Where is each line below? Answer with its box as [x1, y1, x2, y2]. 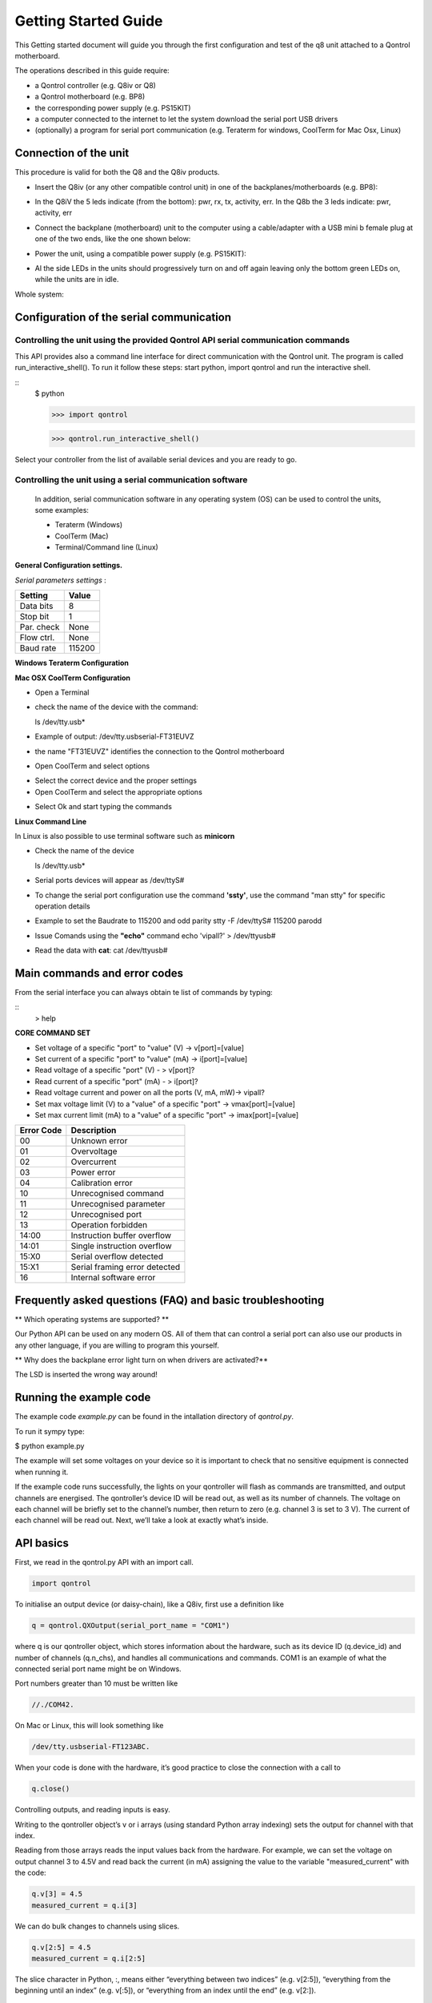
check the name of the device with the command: [34, 702, 199, 712]
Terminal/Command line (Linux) [54, 542, 159, 552]
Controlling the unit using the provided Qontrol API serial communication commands [14, 335, 350, 346]
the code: [14, 1868, 47, 1878]
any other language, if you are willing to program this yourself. [14, 1340, 220, 1350]
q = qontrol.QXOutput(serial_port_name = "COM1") [31, 1621, 230, 1630]
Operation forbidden [70, 1219, 148, 1231]
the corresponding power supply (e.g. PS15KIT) [34, 103, 191, 112]
